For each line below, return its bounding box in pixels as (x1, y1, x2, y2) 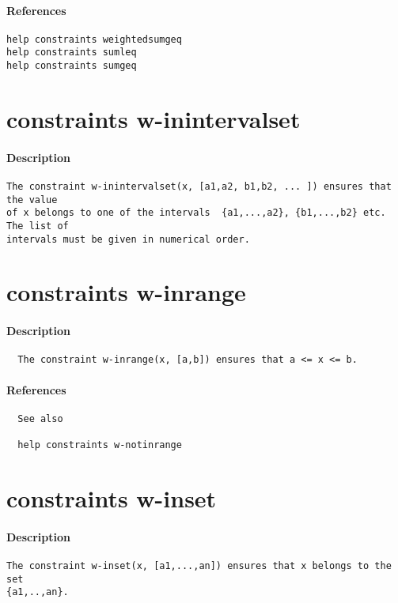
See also (17, 413, 63, 424)
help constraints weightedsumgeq (6, 33, 182, 45)
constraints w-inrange (6, 276, 246, 308)
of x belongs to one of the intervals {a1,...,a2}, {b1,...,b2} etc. (6, 207, 386, 219)
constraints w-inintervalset (6, 102, 301, 134)
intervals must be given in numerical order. (6, 233, 250, 245)
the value (6, 194, 58, 205)
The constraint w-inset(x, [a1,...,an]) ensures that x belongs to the (6, 560, 392, 571)
